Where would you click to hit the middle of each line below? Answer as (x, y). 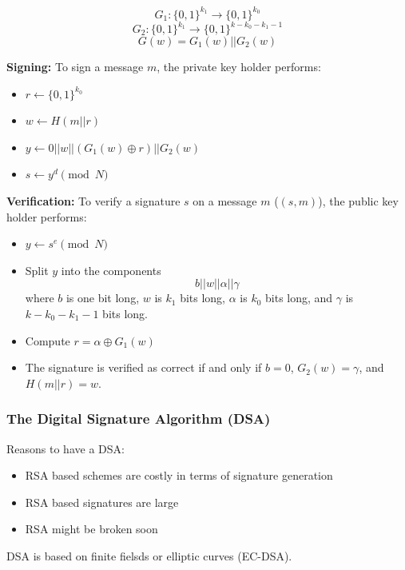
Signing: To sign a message (75, 66)
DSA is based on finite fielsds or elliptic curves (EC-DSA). (149, 555)
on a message (225, 200)
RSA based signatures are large (102, 502)
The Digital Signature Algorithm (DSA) (139, 419)
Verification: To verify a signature (93, 200)
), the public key (358, 200)
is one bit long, (103, 298)
